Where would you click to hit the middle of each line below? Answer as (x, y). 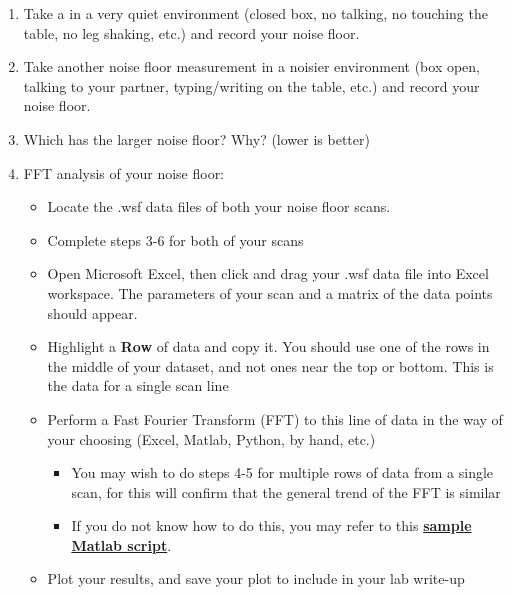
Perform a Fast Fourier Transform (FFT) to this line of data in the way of (275, 418)
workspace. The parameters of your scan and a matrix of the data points (270, 292)
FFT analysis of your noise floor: (124, 172)
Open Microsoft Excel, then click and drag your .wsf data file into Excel (268, 273)
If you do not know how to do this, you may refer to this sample (271, 525)
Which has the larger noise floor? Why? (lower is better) (196, 138)
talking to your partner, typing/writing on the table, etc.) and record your (251, 85)
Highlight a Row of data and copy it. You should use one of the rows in (268, 346)
